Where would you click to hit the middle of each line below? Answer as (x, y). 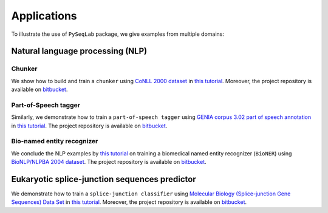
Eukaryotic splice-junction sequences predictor (104, 179)
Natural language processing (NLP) (79, 51)
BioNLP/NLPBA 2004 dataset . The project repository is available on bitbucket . (109, 162)
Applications (44, 16)
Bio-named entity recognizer (55, 141)
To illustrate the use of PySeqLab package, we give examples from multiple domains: (118, 34)
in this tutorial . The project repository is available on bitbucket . (89, 126)
